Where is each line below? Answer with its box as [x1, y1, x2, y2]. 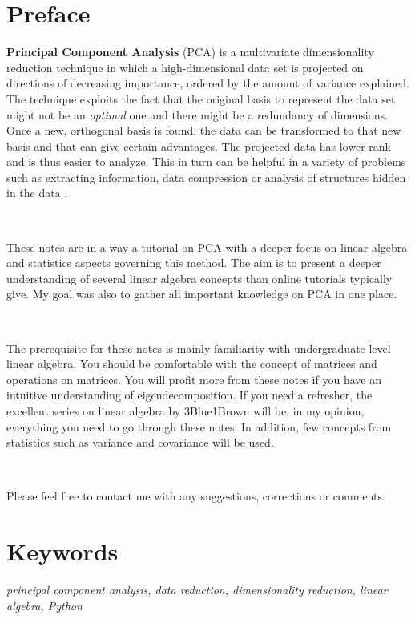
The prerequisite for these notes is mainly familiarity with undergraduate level [6, 339, 391, 356]
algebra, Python [6, 597, 83, 613]
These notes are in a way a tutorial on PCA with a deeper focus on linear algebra [6, 238, 408, 255]
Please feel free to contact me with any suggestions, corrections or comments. [6, 488, 385, 504]
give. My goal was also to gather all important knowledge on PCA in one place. [6, 285, 397, 302]
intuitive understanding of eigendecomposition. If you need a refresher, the [6, 386, 373, 403]
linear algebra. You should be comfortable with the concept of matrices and [6, 355, 377, 372]
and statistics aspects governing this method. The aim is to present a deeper [6, 254, 381, 271]
